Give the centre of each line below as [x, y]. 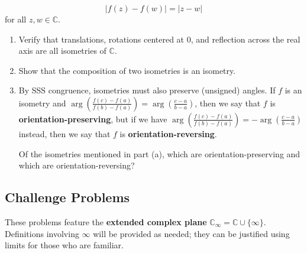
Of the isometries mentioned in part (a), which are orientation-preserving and [159, 153]
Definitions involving [42, 233]
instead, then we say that [64, 133]
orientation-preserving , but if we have [93, 119]
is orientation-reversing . [168, 133]
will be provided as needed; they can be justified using [191, 233]
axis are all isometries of [62, 51]
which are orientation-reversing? [77, 165]
